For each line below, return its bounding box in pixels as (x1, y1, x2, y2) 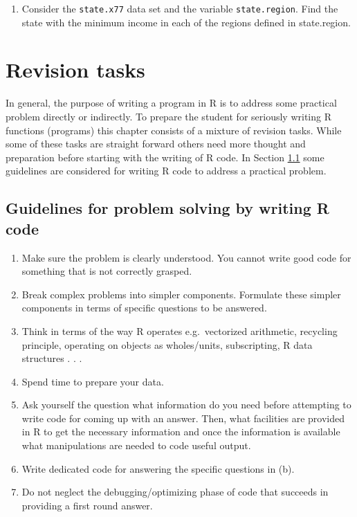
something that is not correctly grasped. (21, 264, 192, 278)
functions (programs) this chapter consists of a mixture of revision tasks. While (6, 123, 342, 137)
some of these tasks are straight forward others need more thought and (6, 136, 306, 151)
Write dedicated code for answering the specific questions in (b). (21, 461, 295, 475)
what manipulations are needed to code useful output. (21, 438, 251, 453)
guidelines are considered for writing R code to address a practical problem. (6, 163, 327, 178)
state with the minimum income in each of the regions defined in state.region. (21, 15, 351, 29)
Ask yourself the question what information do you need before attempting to (21, 397, 351, 412)
